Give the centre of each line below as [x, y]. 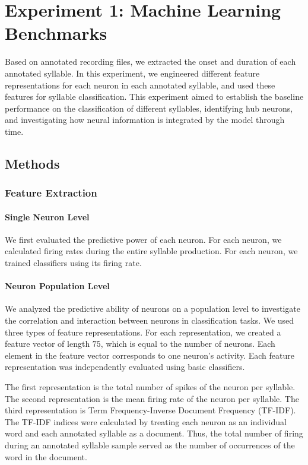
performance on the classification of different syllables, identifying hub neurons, [149, 108]
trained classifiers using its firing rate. [73, 263]
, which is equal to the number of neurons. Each [188, 344]
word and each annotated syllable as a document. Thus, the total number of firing [154, 433]
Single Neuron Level [47, 216]
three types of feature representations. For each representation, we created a [143, 332]
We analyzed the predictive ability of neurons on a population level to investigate [153, 309]
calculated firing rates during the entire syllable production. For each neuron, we [151, 251]
